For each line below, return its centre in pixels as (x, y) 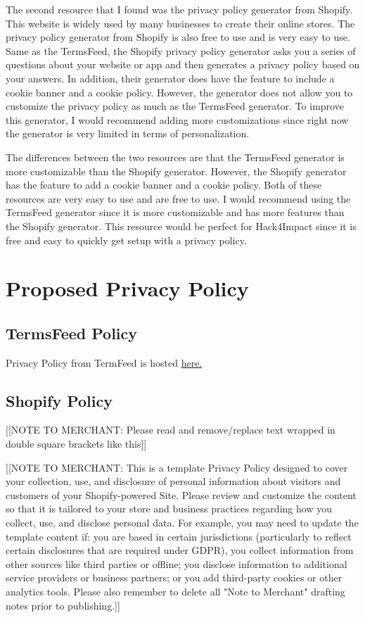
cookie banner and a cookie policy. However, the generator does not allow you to (179, 92)
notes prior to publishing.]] (63, 605)
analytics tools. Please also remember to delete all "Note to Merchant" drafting (175, 591)
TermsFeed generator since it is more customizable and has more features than (175, 212)
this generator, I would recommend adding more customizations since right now (177, 119)
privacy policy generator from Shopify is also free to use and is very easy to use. (178, 37)
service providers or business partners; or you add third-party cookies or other (174, 578)
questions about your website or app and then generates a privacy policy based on (183, 64)
